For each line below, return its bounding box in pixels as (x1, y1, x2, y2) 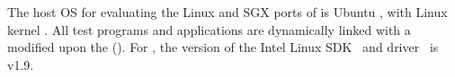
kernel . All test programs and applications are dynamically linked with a (7, 20, 411, 38)
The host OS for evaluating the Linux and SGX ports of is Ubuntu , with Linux (7, 3, 448, 21)
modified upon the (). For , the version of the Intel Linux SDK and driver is (7, 38, 439, 56)
